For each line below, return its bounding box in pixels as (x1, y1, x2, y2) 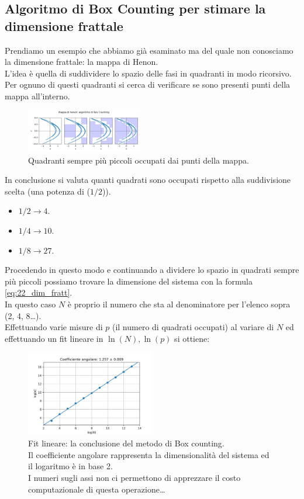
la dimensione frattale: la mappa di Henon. (5, 56, 158, 68)
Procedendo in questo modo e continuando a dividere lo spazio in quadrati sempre (5, 264, 299, 276)
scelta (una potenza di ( (5, 185, 90, 197)
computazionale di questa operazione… (28, 483, 165, 495)
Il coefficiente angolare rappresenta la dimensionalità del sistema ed (28, 448, 270, 460)
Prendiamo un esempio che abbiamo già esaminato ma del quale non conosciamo (5, 44, 293, 56)
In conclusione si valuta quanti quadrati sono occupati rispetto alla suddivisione (5, 174, 291, 186)
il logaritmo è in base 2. (28, 460, 113, 472)
